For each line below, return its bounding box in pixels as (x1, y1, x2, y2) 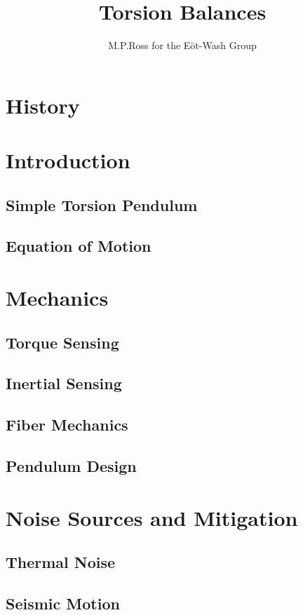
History (6, 90, 80, 119)
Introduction (6, 146, 130, 175)
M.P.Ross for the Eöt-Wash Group (108, 38, 257, 53)
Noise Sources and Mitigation (6, 503, 298, 532)
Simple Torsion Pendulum (6, 194, 198, 215)
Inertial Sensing (6, 372, 122, 394)
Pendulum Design (6, 454, 137, 476)
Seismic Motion (6, 592, 120, 614)
